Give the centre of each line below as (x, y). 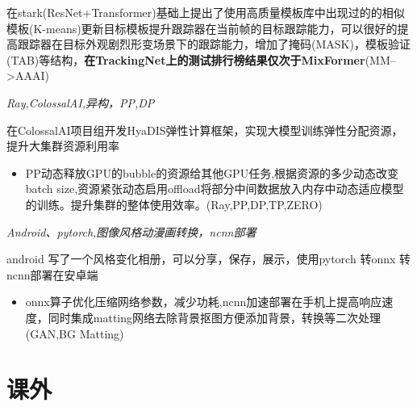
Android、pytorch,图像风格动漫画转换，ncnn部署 (131, 231)
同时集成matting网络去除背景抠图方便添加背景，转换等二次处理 (215, 317)
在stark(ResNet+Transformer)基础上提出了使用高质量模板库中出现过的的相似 (206, 12)
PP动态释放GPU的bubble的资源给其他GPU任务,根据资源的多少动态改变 (212, 172)
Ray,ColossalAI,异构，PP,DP (81, 102)
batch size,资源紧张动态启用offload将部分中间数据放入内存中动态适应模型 (215, 189)
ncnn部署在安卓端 (52, 274)
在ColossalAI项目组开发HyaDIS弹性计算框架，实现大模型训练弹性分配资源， (205, 130)
